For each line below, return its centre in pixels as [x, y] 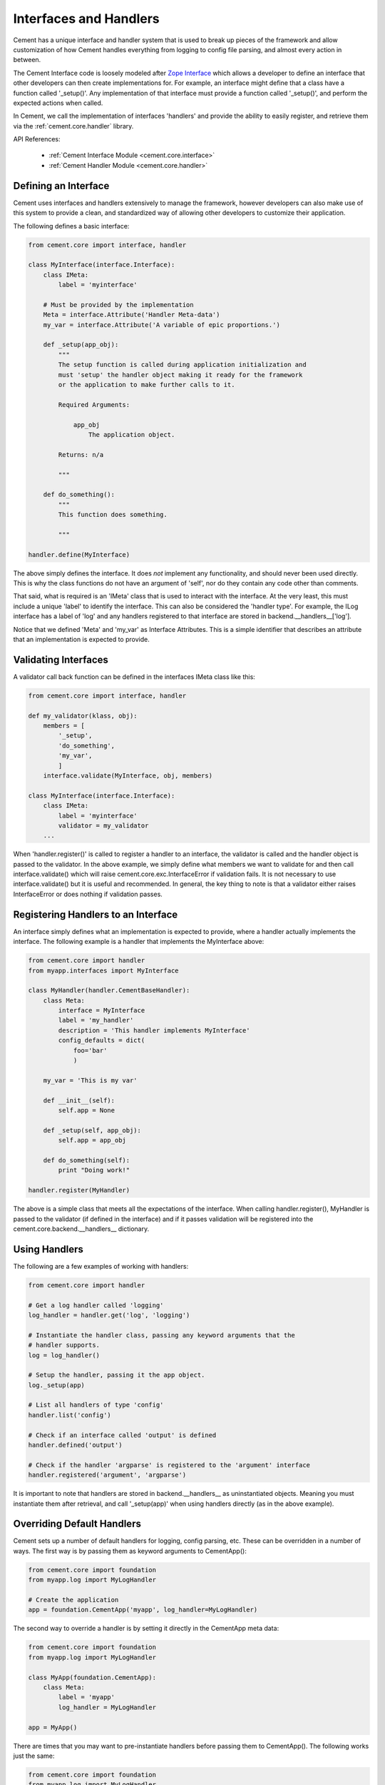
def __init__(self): [79, 1100]
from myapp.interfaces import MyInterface [103, 970]
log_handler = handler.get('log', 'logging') [109, 1315]
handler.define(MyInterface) [79, 554]
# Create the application [73, 1600]
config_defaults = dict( [102, 1040]
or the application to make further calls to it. [147, 384]
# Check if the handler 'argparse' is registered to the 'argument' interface [169, 1465]
